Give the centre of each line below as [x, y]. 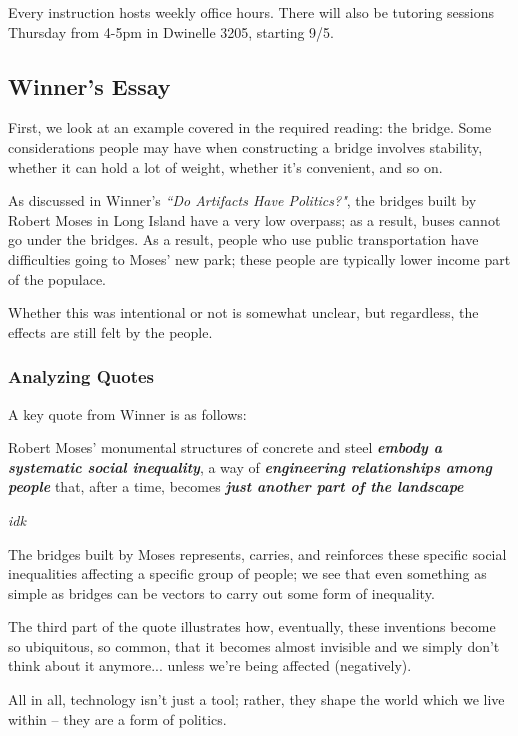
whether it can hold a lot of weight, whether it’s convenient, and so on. [225, 166]
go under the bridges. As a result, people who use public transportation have [243, 239]
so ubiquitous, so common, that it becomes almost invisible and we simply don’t [254, 645]
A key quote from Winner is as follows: [127, 413]
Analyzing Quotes [81, 376]
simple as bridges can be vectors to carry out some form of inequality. [221, 592]
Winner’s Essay [89, 85]
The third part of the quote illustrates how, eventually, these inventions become [252, 626]
